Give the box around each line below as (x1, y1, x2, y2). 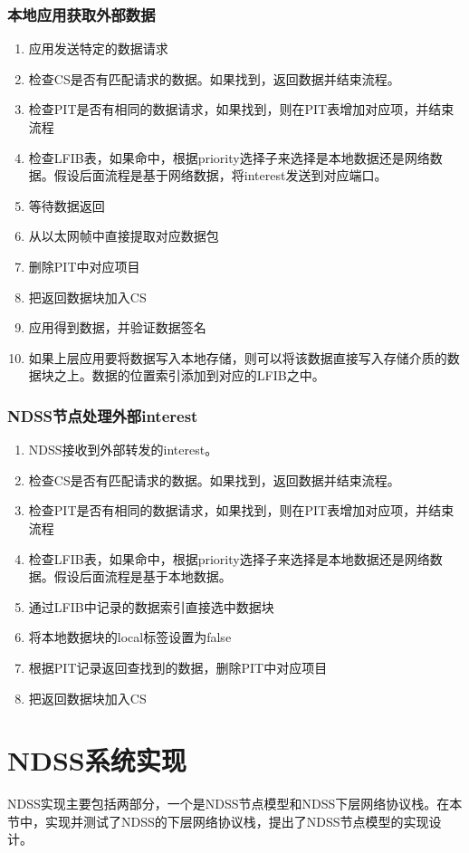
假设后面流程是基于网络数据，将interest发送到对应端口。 (53, 166, 388, 185)
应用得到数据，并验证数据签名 (28, 318, 206, 337)
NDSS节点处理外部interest (7, 404, 198, 426)
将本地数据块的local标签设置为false (28, 628, 232, 647)
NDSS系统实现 (7, 742, 187, 779)
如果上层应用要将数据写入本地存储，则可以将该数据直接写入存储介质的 (28, 348, 447, 367)
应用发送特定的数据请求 (28, 39, 168, 58)
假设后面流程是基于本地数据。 (53, 567, 232, 586)
